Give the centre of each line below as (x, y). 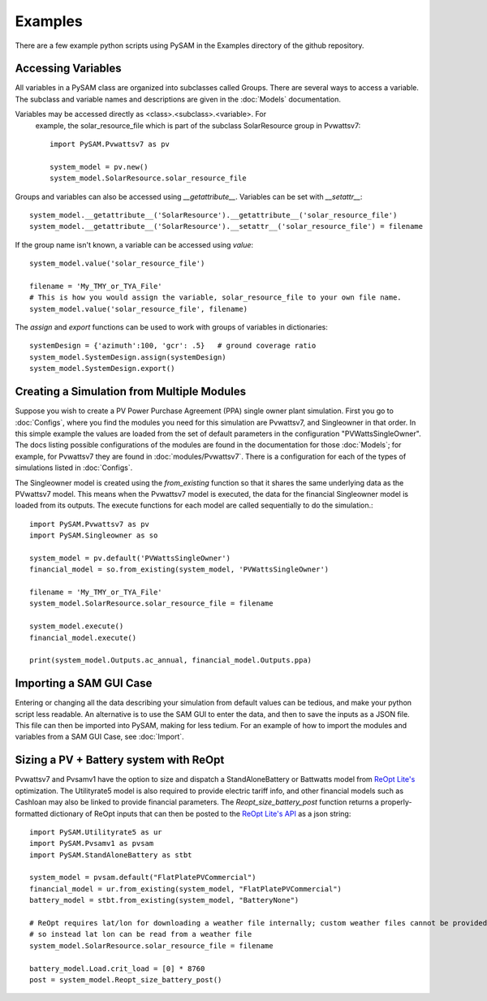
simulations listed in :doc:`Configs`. (74, 468)
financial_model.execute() (83, 638)
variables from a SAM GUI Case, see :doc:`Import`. (99, 737)
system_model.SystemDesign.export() (102, 369)
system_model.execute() (77, 626)
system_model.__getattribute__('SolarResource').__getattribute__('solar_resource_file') (213, 215)
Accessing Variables (68, 69)
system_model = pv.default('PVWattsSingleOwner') (130, 558)
